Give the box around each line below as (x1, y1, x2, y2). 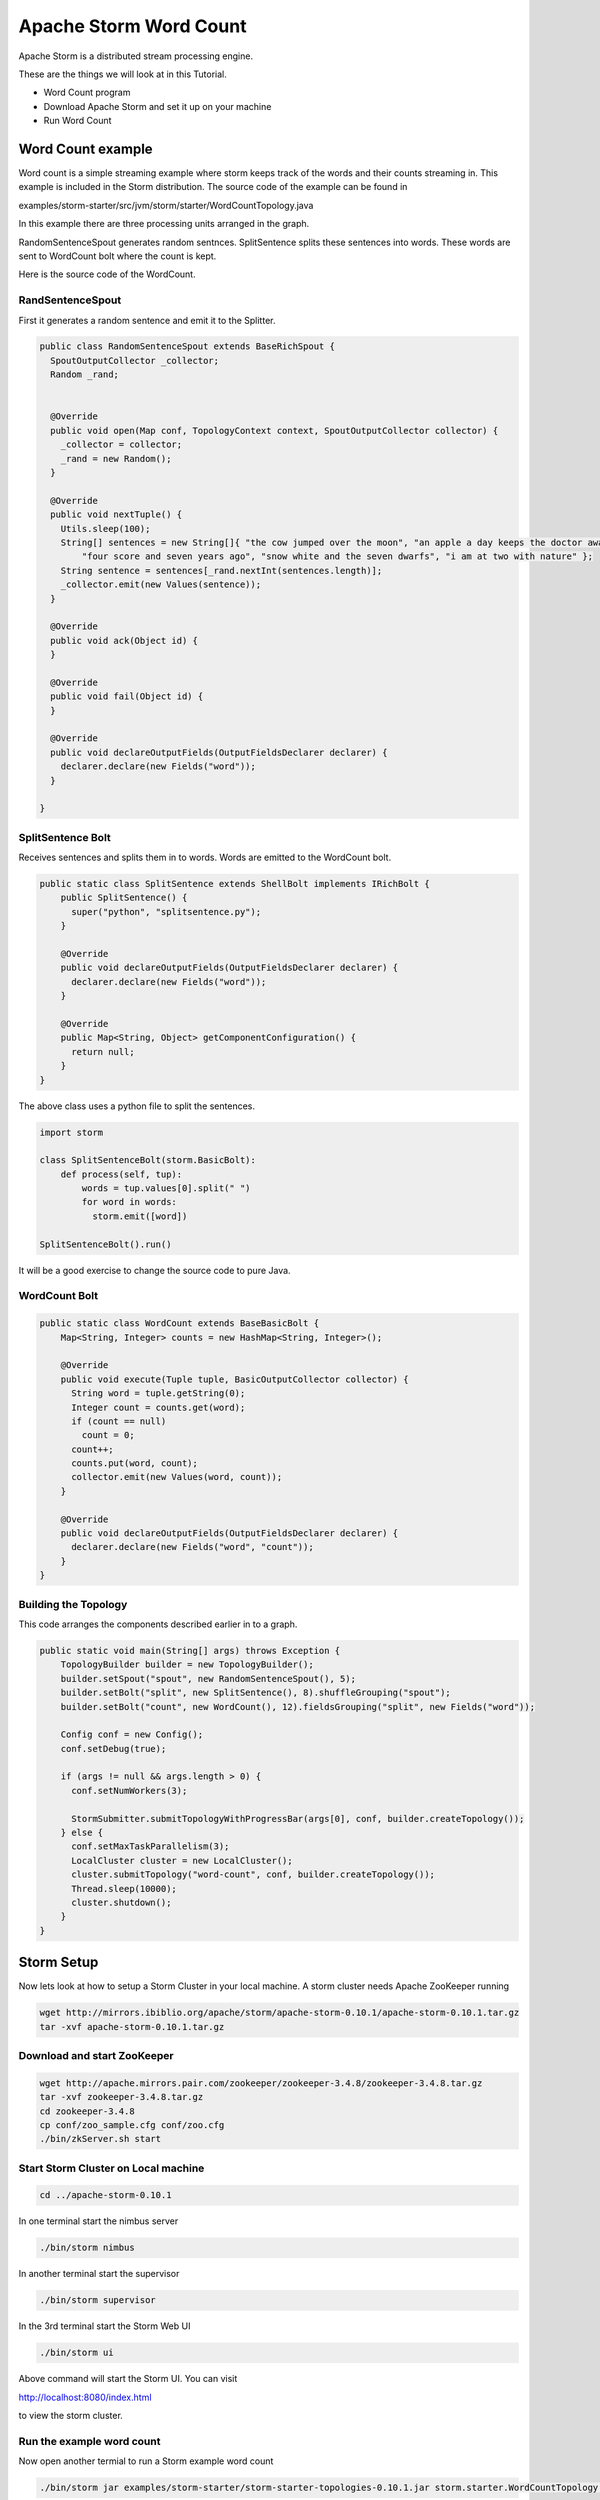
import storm (39, 1126, 104, 1138)
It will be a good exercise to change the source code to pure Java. (18, 1264, 291, 1276)
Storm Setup (18, 1954, 99, 1971)
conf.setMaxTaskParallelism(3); (71, 1841, 230, 1852)
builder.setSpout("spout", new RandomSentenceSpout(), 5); (60, 1673, 357, 1684)
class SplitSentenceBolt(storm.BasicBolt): (39, 1155, 257, 1166)
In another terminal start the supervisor (18, 2268, 180, 2280)
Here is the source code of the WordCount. (18, 268, 196, 280)
